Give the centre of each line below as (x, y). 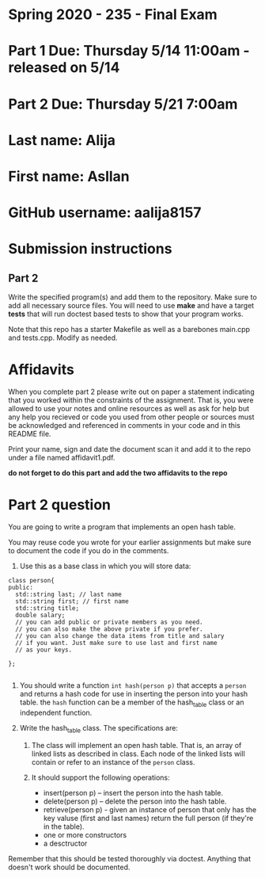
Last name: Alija (62, 140)
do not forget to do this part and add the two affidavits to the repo (118, 473)
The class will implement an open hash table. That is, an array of (136, 745)
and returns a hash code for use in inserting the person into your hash (134, 694)
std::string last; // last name (69, 594)
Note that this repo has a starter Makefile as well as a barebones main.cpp (129, 330)
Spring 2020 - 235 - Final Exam (113, 15)
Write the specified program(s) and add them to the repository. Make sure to (132, 297)
